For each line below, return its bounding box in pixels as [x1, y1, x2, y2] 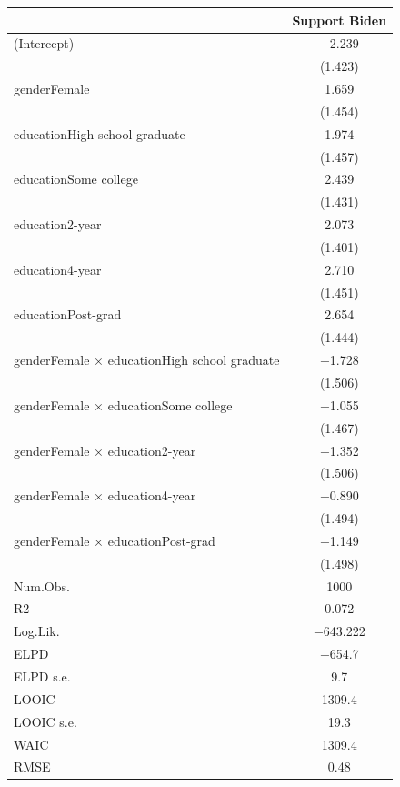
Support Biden [292, 10, 387, 29]
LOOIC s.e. [14, 711, 77, 731]
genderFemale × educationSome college [14, 395, 233, 414]
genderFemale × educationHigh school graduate [14, 350, 280, 369]
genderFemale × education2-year [14, 440, 196, 459]
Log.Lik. [14, 621, 60, 641]
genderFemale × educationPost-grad [14, 530, 215, 550]
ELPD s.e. [14, 666, 71, 685]
